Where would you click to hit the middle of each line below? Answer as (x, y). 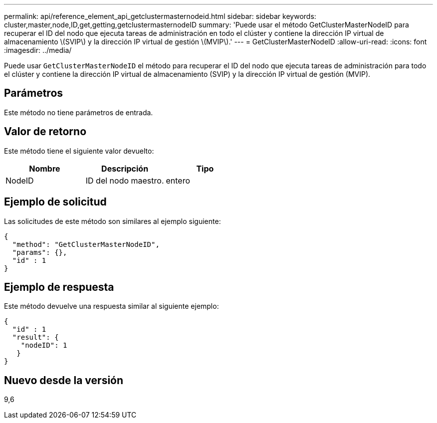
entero (178, 180)
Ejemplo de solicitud (55, 202)
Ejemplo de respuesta (59, 287)
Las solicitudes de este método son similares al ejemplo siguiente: (112, 221)
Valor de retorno (45, 132)
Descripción (125, 168)
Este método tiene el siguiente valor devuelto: (79, 151)
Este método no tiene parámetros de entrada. (79, 112)
